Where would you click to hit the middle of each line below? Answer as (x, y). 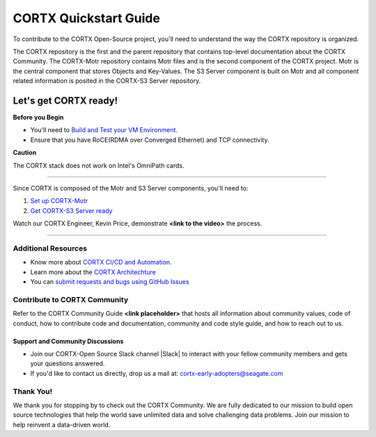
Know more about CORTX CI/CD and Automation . (101, 262)
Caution (25, 152)
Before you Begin (38, 118)
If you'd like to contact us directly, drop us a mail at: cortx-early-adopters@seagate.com (157, 373)
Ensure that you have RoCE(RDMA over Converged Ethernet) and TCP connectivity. (150, 140)
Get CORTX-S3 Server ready (71, 210)
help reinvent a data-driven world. (62, 424)
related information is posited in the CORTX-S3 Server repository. (107, 81)
